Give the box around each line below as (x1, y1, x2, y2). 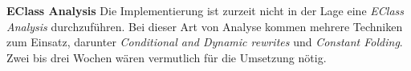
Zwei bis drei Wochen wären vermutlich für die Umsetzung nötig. (6, 49, 327, 65)
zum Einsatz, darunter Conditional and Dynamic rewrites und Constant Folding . (6, 34, 403, 50)
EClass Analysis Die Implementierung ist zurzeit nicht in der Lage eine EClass (6, 2, 404, 18)
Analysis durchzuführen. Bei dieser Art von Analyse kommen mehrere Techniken (6, 18, 403, 34)
